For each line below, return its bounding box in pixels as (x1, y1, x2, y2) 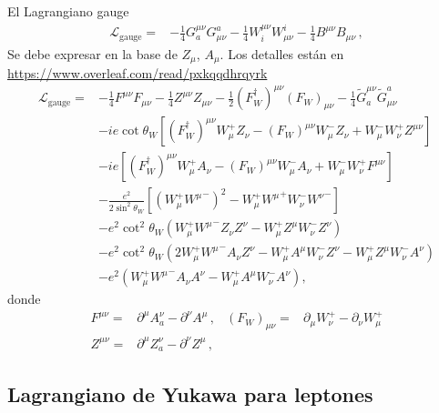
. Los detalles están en (219, 44, 344, 63)
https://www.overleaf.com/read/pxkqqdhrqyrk (7, 64, 268, 83)
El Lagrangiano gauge (7, 2, 129, 20)
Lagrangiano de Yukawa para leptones (7, 379, 373, 408)
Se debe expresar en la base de (7, 44, 178, 63)
